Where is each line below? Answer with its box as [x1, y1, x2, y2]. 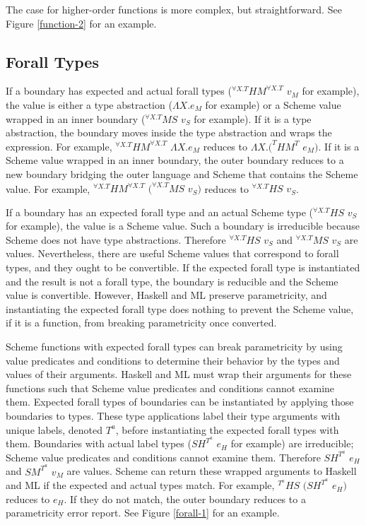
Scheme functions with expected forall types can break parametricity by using [6, 338, 343, 353]
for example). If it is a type [194, 111, 312, 126]
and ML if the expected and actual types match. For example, [6, 478, 275, 492]
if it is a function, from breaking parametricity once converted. [6, 315, 277, 330]
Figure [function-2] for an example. [6, 16, 157, 30]
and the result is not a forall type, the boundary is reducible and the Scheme [6, 273, 338, 288]
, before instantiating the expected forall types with [115, 422, 339, 437]
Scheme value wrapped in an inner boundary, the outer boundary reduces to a [6, 153, 344, 167]
